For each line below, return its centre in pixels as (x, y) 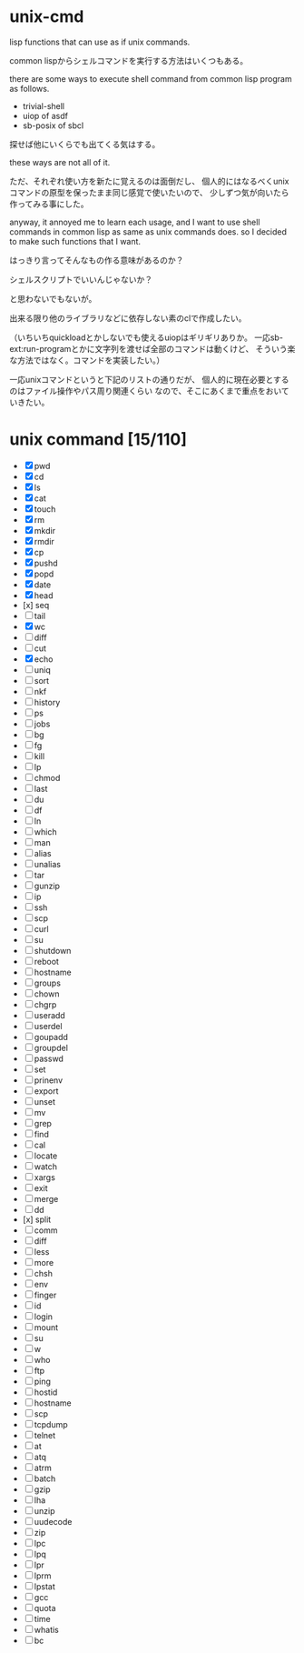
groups (48, 983)
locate (46, 1156)
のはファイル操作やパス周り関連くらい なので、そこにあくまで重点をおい (145, 391)
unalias (48, 864)
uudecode (53, 1521)
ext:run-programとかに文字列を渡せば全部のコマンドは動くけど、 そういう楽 (152, 348)
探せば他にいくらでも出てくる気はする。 (85, 144)
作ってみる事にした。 (49, 204)
